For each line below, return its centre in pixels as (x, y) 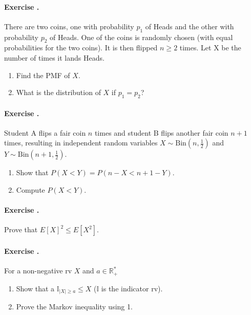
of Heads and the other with (190, 26)
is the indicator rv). (132, 288)
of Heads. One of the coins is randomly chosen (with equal (141, 37)
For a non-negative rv (38, 271)
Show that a (35, 288)
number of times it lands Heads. (54, 57)
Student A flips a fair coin (45, 132)
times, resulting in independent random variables (81, 143)
